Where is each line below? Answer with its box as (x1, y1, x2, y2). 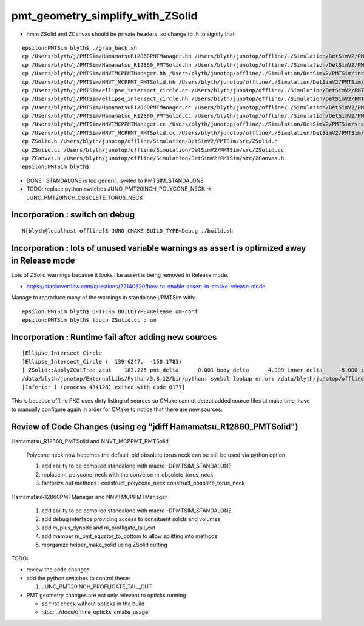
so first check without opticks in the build (41, 600, 145, 607)
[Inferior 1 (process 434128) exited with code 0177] (22, 384, 185, 391)
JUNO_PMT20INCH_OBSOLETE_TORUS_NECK (26, 194, 143, 201)
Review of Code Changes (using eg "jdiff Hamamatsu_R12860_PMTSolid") (11, 421, 298, 432)
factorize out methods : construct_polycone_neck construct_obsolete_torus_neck (41, 480, 245, 487)
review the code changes (26, 566, 90, 573)
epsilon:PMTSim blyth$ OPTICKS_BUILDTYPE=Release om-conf (22, 308, 198, 315)
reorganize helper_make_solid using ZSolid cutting (41, 541, 168, 548)
